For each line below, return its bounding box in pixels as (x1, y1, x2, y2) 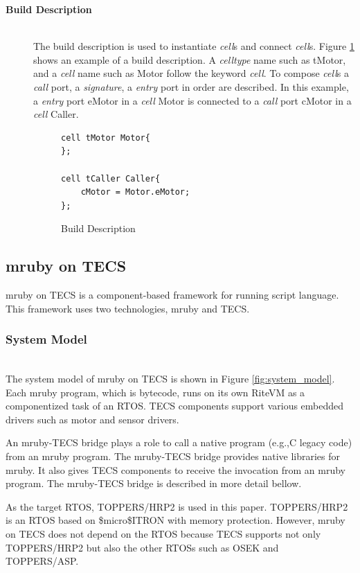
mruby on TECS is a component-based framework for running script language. (6, 288, 339, 302)
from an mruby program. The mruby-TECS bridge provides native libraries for (6, 449, 341, 464)
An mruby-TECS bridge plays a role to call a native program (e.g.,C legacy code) (6, 435, 352, 450)
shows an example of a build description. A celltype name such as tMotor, (33, 52, 346, 67)
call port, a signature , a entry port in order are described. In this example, (33, 79, 349, 94)
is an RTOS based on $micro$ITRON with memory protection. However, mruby (6, 513, 345, 527)
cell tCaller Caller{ (61, 173, 161, 184)
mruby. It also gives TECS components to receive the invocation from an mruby (6, 462, 345, 477)
